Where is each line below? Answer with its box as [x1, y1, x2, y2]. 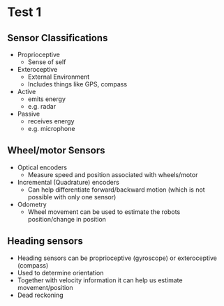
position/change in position [27, 215, 107, 223]
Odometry [17, 200, 47, 208]
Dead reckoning [17, 291, 64, 299]
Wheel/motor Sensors [7, 144, 105, 157]
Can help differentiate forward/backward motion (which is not [27, 185, 205, 194]
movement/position [17, 283, 73, 291]
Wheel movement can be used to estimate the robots [27, 207, 181, 216]
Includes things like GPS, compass [27, 80, 128, 88]
